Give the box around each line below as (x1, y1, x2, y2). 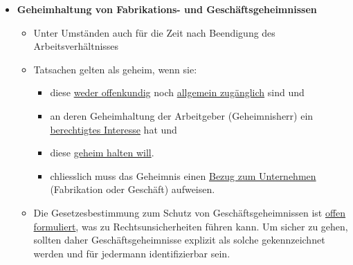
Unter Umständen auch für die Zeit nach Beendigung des (33, 25, 275, 39)
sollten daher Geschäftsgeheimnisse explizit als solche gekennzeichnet (33, 232, 325, 247)
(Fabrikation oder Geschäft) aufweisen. (50, 182, 215, 197)
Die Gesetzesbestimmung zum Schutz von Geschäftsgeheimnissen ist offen (33, 205, 346, 219)
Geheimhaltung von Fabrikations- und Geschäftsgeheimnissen (17, 2, 317, 16)
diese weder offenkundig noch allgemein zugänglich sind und (50, 85, 305, 100)
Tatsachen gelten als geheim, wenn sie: (33, 62, 197, 76)
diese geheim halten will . (50, 145, 154, 160)
